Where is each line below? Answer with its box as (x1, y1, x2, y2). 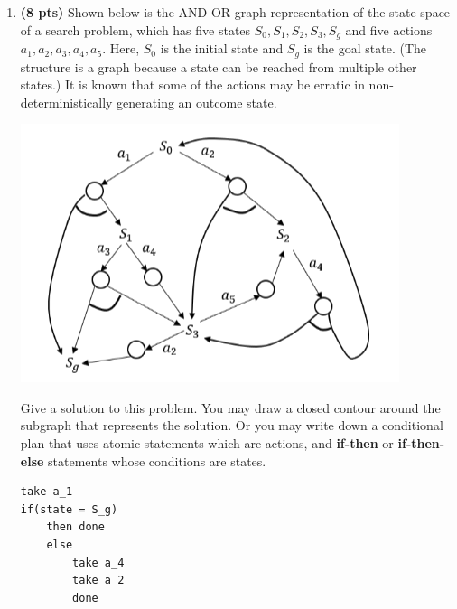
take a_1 (20, 485, 73, 499)
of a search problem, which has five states (20, 20, 251, 39)
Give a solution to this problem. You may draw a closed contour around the (20, 398, 441, 417)
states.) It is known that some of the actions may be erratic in (20, 75, 365, 94)
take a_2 (72, 574, 125, 587)
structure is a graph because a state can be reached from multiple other (20, 57, 417, 76)
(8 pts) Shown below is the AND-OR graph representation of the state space (20, 3, 451, 21)
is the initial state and (160, 39, 284, 58)
